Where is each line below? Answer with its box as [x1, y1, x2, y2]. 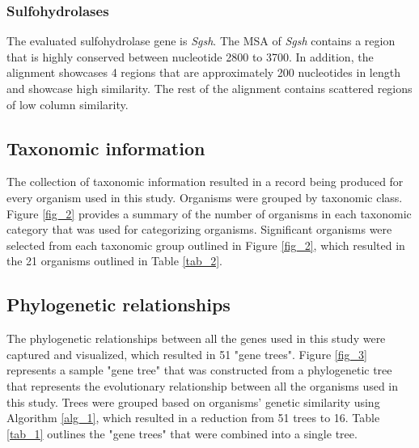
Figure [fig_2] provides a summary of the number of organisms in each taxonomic [6, 205, 412, 222]
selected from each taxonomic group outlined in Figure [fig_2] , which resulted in [6, 236, 405, 253]
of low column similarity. [6, 95, 129, 112]
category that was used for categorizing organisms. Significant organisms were [6, 221, 392, 238]
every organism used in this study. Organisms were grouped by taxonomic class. [6, 188, 403, 205]
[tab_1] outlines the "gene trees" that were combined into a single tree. [6, 425, 358, 442]
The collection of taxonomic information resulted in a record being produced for [6, 173, 404, 190]
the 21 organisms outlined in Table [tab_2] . [6, 252, 223, 269]
